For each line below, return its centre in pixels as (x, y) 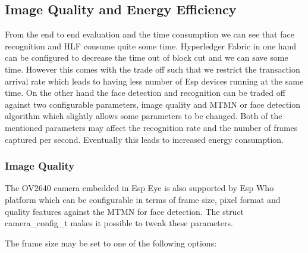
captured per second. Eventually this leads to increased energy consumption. (144, 139)
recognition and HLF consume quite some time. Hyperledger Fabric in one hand (151, 46)
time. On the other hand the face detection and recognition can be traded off (145, 93)
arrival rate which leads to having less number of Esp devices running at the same (154, 81)
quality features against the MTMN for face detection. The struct (125, 211)
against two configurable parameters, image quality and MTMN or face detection (153, 104)
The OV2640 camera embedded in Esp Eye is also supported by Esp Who (139, 188)
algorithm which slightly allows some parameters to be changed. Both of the (144, 116)
